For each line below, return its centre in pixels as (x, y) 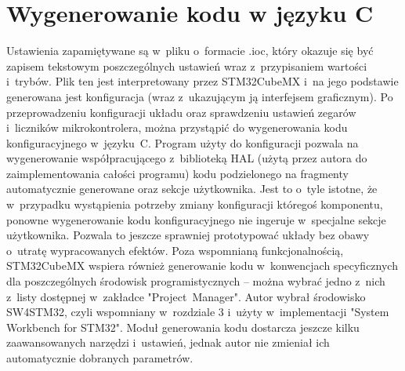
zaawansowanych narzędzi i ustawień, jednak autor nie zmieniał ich (168, 342)
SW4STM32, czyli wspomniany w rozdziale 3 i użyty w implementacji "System (198, 312)
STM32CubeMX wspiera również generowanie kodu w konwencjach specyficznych (202, 266)
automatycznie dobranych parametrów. (100, 358)
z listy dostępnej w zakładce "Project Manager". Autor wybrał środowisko (186, 296)
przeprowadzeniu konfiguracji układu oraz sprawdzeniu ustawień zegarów (181, 112)
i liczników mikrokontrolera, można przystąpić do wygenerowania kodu (177, 127)
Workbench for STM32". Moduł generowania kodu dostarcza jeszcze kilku (183, 327)
